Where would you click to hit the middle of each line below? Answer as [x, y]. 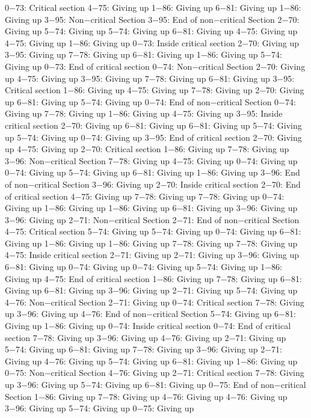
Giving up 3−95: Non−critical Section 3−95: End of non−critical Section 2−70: [152, 19]
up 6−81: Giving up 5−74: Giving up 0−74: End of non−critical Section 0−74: [150, 101]
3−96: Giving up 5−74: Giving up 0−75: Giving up [100, 408]
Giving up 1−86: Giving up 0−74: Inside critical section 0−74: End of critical [148, 326]
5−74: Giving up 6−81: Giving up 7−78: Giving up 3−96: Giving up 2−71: [143, 349]
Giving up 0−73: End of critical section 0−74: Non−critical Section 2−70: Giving [155, 66]
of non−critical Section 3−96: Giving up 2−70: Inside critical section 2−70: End [153, 184]
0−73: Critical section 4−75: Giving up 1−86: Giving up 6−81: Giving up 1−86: [153, 7]
